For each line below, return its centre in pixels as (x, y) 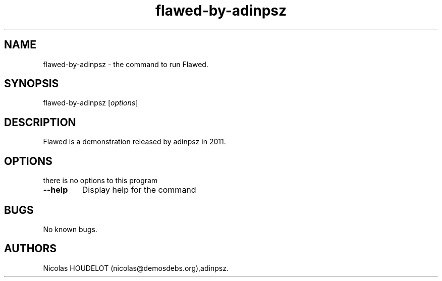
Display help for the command (139, 190)
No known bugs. (70, 229)
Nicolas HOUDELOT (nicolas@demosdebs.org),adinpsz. (136, 268)
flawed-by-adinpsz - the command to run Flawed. (126, 64)
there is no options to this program (100, 181)
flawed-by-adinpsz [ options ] (91, 103)
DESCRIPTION (40, 122)
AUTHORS (31, 249)
